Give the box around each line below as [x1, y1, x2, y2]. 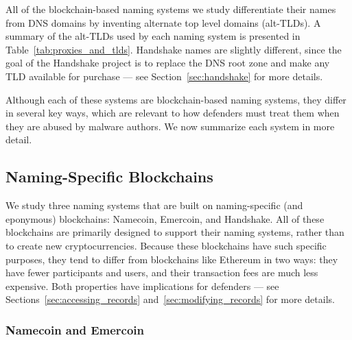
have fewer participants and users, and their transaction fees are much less [5, 265, 318, 280]
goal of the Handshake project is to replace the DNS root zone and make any [5, 56, 330, 70]
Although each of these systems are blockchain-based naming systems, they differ [5, 92, 347, 106]
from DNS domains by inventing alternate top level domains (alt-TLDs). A [5, 15, 321, 29]
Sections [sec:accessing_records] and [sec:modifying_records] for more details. [5, 292, 335, 306]
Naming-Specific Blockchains [5, 166, 213, 187]
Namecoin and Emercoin [5, 321, 145, 338]
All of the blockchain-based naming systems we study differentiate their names [5, 2, 336, 16]
